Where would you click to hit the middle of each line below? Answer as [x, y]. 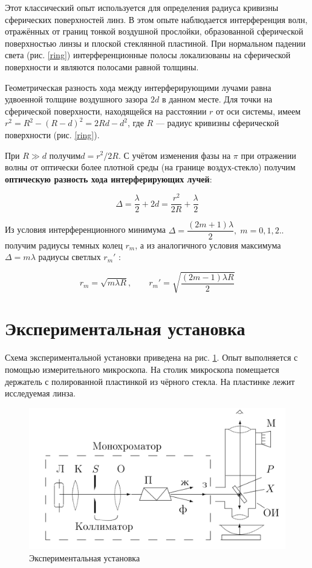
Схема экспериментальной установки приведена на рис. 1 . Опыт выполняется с [151, 357]
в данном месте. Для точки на [217, 99]
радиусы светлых [70, 257]
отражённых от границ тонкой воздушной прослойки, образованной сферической [154, 31]
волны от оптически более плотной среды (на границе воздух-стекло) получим [150, 167]
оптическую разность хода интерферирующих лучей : [109, 179]
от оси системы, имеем [258, 111]
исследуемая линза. [40, 393]
